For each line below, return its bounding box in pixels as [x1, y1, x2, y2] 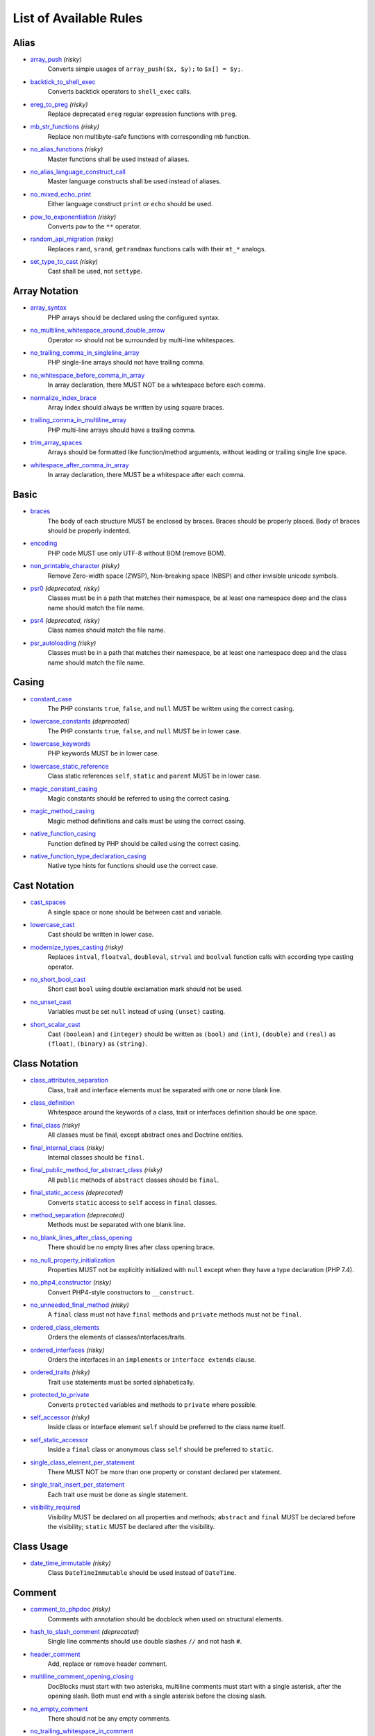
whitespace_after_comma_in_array [30, 460, 129, 469]
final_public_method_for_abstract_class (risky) [30, 1166, 162, 1174]
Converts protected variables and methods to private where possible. [47, 1400, 257, 1409]
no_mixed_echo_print [30, 190, 92, 198]
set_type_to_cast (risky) [30, 258, 99, 266]
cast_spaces [30, 898, 66, 906]
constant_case [30, 694, 72, 703]
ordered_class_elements [30, 1323, 100, 1331]
